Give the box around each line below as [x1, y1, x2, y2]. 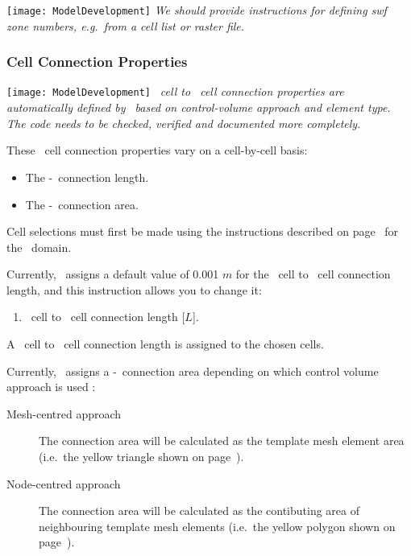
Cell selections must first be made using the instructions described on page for [6, 223, 399, 240]
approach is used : [6, 378, 96, 395]
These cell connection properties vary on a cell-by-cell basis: [6, 142, 308, 159]
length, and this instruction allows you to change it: [6, 281, 262, 298]
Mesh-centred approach [6, 405, 122, 422]
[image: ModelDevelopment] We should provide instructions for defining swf [6, 2, 387, 18]
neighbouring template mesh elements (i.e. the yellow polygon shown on [39, 517, 396, 534]
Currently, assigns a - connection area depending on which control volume [6, 362, 379, 379]
